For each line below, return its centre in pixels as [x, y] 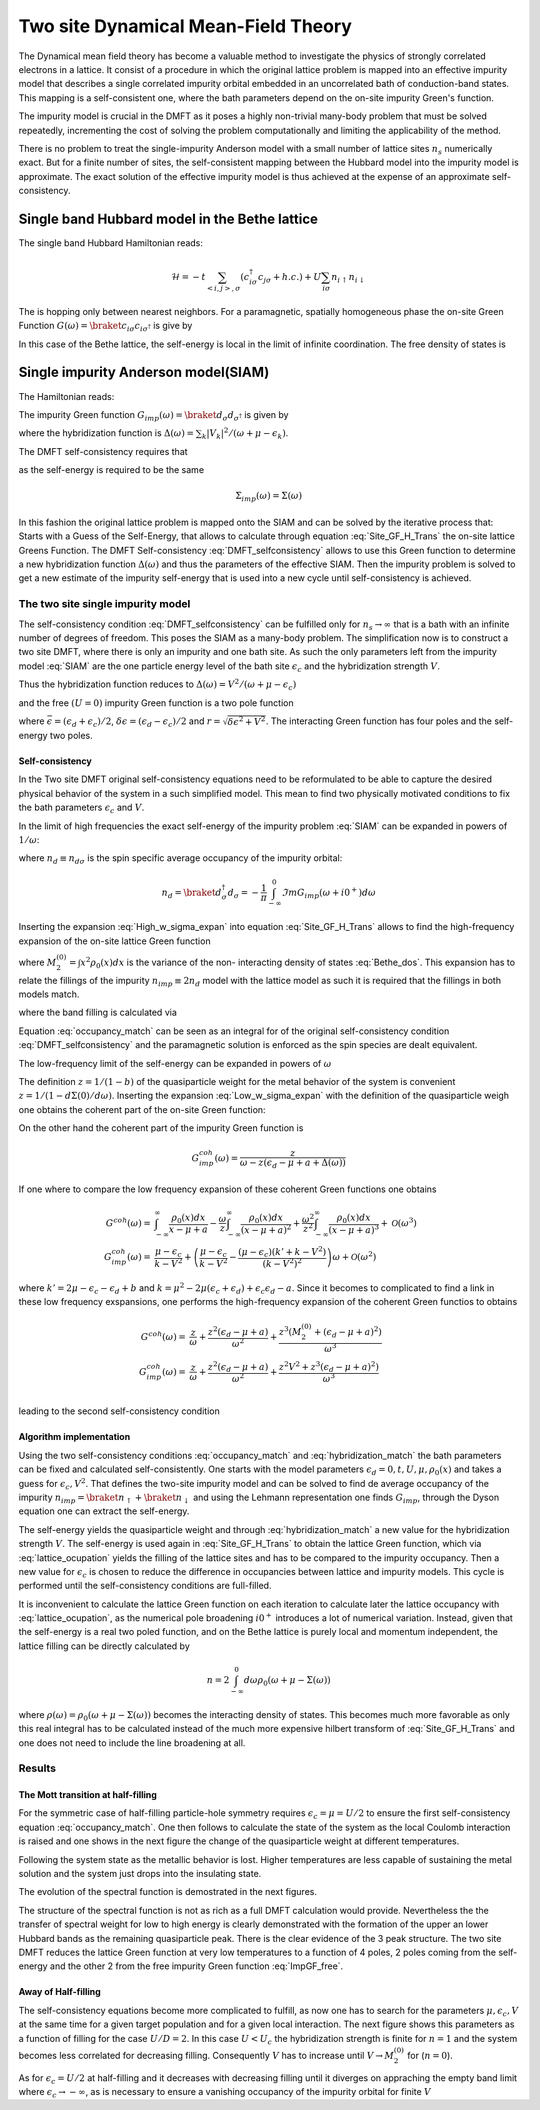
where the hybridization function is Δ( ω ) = [106, 433]
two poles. [72, 735]
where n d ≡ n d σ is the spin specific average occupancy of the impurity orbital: [180, 859]
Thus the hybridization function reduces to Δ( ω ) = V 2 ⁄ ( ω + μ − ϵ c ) [157, 684]
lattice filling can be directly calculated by [104, 1646]
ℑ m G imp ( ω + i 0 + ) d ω [329, 892]
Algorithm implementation [74, 1437]
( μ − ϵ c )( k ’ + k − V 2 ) [282, 1252]
